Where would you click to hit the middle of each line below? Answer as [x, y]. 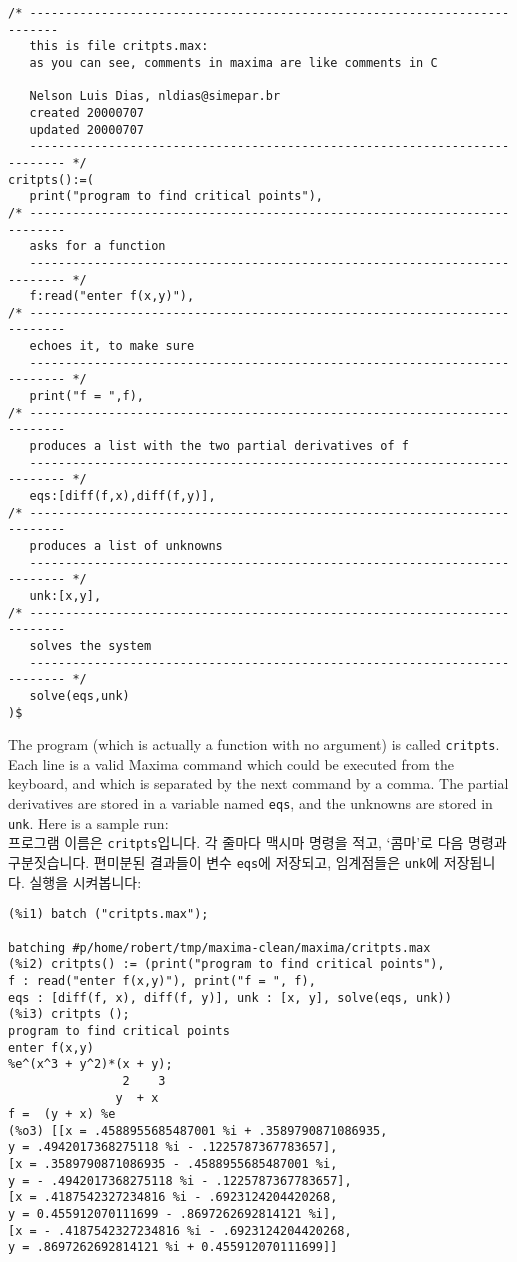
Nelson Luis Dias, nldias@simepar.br [155, 96]
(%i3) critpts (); [69, 1014]
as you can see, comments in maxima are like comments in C [233, 62]
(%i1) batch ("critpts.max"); [108, 914]
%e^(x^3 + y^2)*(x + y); [90, 1064]
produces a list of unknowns [126, 546]
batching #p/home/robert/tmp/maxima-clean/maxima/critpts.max [219, 947]
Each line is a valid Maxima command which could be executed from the [231, 763]
